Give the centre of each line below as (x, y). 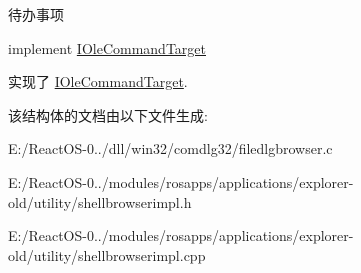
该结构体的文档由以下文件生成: (108, 114)
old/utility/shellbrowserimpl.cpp (107, 254)
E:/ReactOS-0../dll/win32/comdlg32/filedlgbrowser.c (170, 148)
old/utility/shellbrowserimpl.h (100, 201)
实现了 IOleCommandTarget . (98, 81)
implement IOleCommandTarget (107, 47)
